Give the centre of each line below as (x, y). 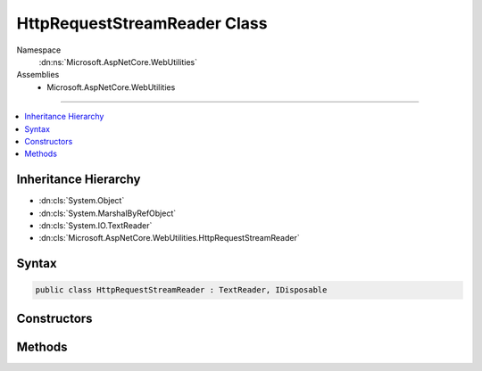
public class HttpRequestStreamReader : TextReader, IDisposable (181, 290)
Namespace (39, 50)
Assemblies (38, 75)
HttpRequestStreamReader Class (142, 23)
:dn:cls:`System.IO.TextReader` (96, 225)
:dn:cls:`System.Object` (82, 201)
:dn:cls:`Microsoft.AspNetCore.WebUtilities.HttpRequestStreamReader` (169, 238)
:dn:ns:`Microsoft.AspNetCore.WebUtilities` (118, 62)
